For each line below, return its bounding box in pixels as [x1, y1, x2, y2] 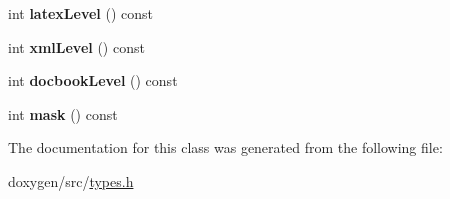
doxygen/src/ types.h [8, 170, 134, 191]
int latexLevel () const [8, 3, 153, 23]
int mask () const [8, 103, 118, 124]
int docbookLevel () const [8, 70, 178, 91]
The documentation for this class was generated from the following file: [8, 137, 443, 158]
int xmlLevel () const [8, 36, 145, 57]
